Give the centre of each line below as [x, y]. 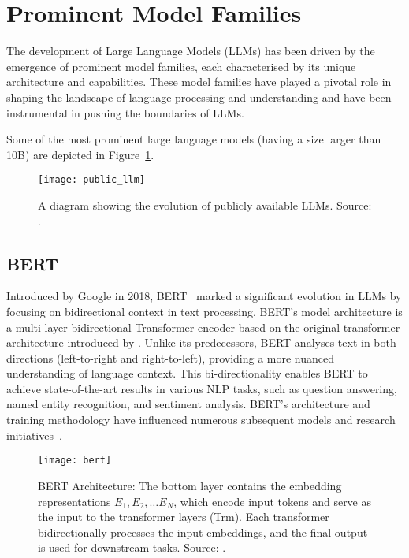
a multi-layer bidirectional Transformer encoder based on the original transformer [203, 327]
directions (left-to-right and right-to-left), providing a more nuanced [171, 357]
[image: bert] [75, 461]
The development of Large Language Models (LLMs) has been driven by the [191, 51]
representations [74, 501]
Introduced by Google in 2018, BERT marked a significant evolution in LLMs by [204, 296]
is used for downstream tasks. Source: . [132, 547]
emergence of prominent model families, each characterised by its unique [181, 66]
